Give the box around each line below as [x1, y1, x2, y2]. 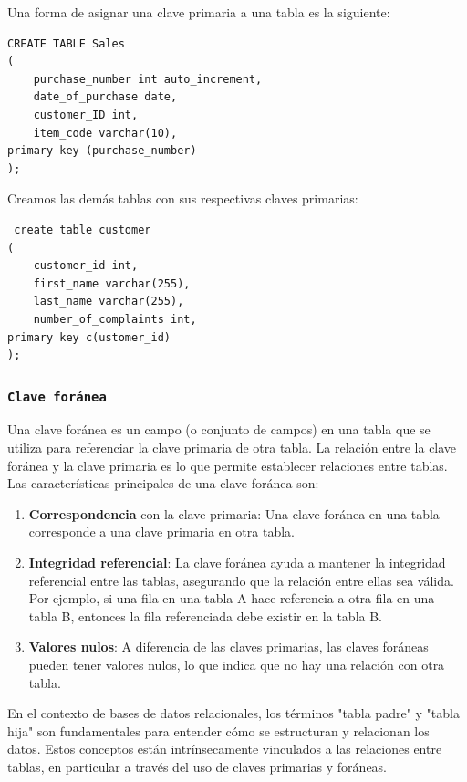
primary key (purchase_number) [7, 144, 197, 158]
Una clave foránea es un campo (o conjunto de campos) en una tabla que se [7, 420, 431, 439]
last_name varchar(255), [33, 295, 184, 308]
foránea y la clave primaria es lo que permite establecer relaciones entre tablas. [7, 455, 448, 474]
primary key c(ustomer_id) [7, 330, 171, 344]
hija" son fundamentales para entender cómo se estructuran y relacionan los [7, 721, 430, 740]
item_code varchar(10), [33, 126, 178, 140]
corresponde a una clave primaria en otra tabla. [28, 522, 295, 541]
